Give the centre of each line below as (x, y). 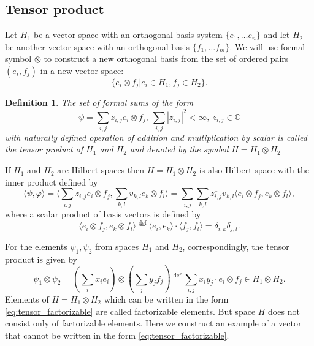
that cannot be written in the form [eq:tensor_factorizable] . (117, 335)
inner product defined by (52, 182)
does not (284, 311)
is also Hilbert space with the (254, 170)
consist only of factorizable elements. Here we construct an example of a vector (153, 323)
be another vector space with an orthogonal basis (97, 46)
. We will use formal (267, 46)
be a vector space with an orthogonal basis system (128, 35)
